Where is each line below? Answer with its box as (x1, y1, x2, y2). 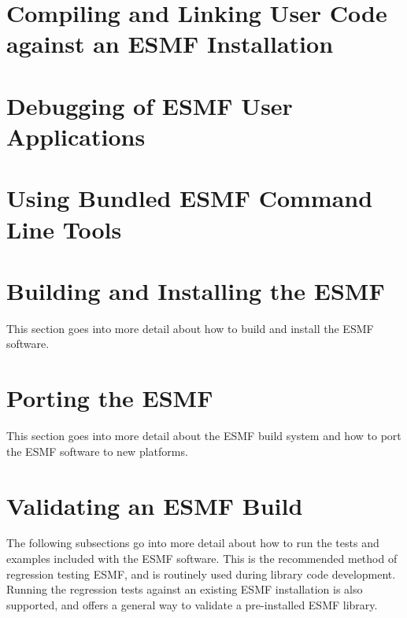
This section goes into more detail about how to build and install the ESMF (6, 320, 374, 336)
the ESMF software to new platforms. (6, 442, 188, 459)
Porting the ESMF (6, 382, 213, 414)
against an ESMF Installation (6, 28, 334, 60)
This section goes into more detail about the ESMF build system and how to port (6, 427, 401, 444)
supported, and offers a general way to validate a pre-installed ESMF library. (6, 596, 378, 612)
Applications (6, 120, 146, 152)
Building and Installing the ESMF (6, 274, 385, 306)
